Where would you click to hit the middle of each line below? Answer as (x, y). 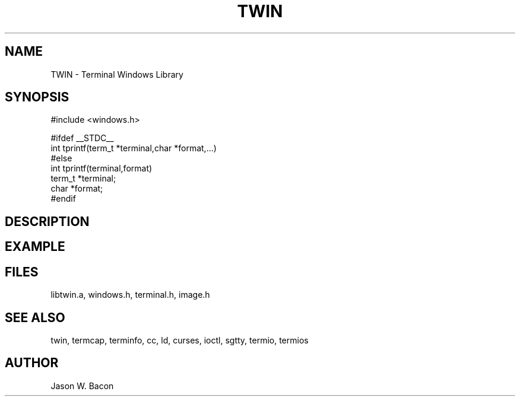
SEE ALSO (35, 317)
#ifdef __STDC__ (82, 138)
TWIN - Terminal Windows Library (117, 74)
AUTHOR (32, 363)
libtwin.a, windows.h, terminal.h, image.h (130, 295)
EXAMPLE (35, 247)
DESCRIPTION (47, 221)
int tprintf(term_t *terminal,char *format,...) (134, 148)
